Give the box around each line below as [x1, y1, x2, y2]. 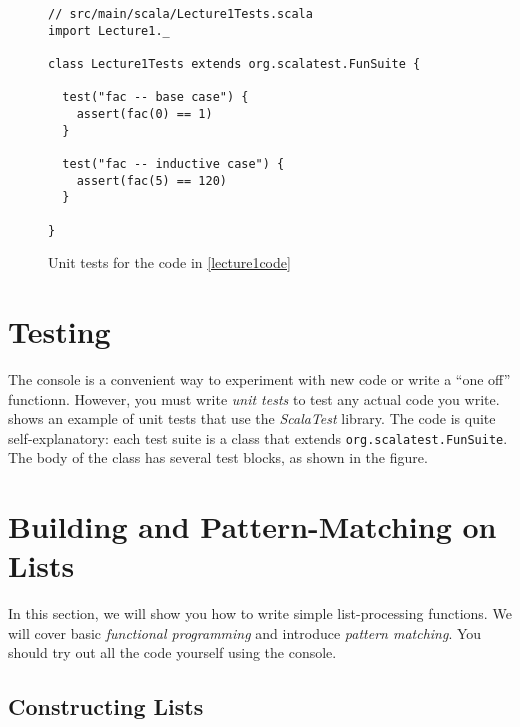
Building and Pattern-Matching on [8, 506, 497, 547]
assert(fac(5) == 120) [76, 173, 227, 188]
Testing [8, 310, 111, 351]
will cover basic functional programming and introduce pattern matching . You [8, 622, 482, 643]
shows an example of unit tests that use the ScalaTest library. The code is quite [8, 408, 496, 429]
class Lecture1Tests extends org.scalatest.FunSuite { [48, 56, 421, 71]
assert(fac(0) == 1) [76, 106, 213, 121]
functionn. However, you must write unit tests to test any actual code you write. [8, 388, 500, 409]
